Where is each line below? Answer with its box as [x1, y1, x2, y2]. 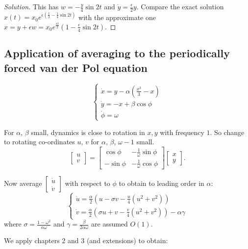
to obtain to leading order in [119, 178, 204, 188]
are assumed [91, 219, 128, 229]
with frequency [160, 127, 204, 137]
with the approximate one [78, 12, 156, 22]
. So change [210, 127, 245, 137]
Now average [4, 178, 42, 188]
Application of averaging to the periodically [4, 45, 230, 61]
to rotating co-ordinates [4, 136, 75, 147]
